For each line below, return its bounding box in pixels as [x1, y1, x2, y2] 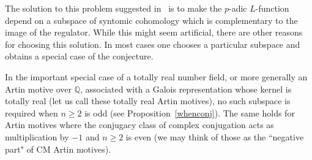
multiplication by [5, 130, 69, 143]
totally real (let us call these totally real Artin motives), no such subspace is [5, 94, 291, 107]
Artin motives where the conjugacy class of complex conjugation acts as [5, 118, 274, 131]
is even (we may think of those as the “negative [125, 130, 304, 143]
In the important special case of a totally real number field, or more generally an [5, 70, 308, 83]
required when [5, 106, 58, 119]
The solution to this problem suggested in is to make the [5, 2, 222, 14]
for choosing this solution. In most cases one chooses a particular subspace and [5, 37, 300, 50]
